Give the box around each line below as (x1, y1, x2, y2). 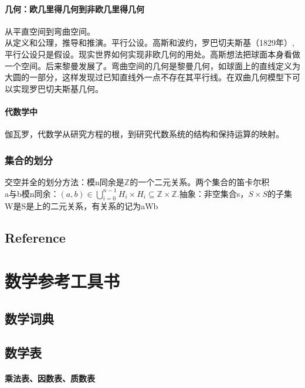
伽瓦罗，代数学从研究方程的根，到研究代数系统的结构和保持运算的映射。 (5, 128, 284, 140)
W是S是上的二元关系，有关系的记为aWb (5, 200, 158, 212)
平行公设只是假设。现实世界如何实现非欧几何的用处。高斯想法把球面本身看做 (5, 47, 300, 60)
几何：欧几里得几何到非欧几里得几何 (5, 2, 144, 15)
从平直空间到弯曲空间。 (5, 25, 95, 37)
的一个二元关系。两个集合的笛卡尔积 (130, 175, 270, 188)
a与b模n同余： (5, 187, 59, 199)
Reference (5, 229, 66, 247)
